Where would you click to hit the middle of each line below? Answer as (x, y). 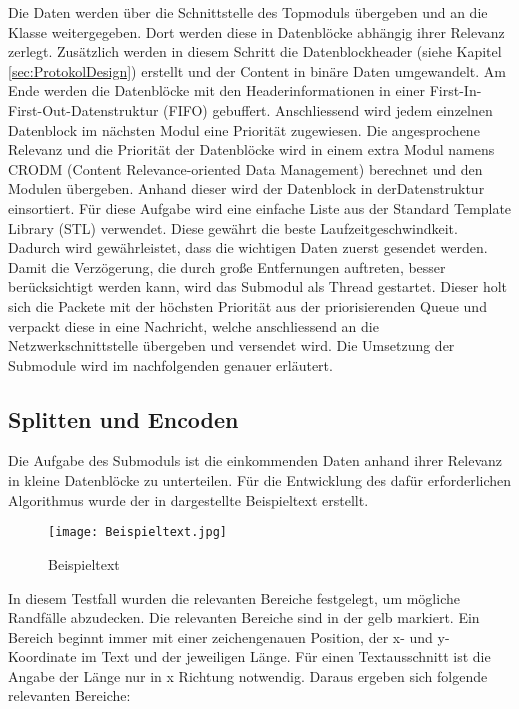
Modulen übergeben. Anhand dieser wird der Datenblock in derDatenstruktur (246, 188)
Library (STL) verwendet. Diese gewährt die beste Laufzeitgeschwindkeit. (233, 227)
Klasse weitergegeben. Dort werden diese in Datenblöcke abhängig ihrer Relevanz (256, 31)
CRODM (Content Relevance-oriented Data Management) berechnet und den (245, 168)
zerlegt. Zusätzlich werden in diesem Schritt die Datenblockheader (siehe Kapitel (255, 51)
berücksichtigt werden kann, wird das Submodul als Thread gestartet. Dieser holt (257, 286)
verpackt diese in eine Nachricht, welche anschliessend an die (193, 325)
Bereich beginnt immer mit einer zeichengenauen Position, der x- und (220, 636)
